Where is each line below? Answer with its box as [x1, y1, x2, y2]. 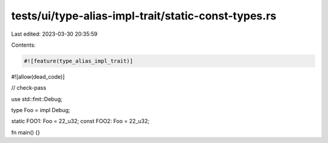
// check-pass [11, 84, 47, 91]
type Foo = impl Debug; [11, 107, 70, 114]
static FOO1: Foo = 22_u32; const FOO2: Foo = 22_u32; [11, 118, 150, 125]
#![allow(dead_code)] [11, 73, 65, 80]
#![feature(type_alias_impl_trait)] [24, 58, 134, 64]
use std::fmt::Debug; [11, 95, 63, 102]
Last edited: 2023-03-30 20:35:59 [11, 30, 98, 38]
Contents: [11, 41, 36, 48]
